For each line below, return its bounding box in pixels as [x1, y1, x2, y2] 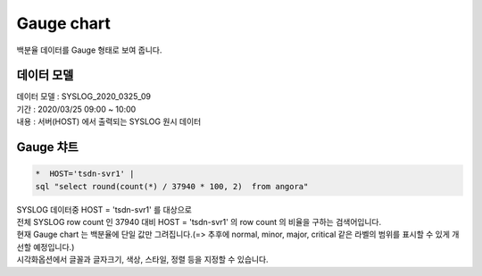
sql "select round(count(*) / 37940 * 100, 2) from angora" [35, 181, 309, 191]
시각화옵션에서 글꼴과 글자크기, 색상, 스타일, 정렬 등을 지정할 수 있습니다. [16, 255, 269, 265]
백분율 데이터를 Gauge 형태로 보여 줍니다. [16, 45, 162, 55]
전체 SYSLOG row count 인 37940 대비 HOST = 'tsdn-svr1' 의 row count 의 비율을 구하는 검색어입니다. [16, 217, 382, 227]
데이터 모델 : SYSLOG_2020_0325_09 [16, 91, 152, 102]
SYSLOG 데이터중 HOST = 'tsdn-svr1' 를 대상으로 [16, 204, 192, 214]
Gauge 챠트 [16, 139, 79, 155]
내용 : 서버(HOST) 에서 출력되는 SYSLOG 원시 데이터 [16, 116, 202, 127]
